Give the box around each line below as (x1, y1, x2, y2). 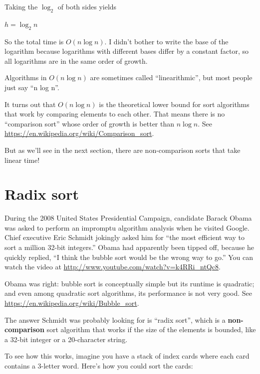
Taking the (4, 1, 38, 11)
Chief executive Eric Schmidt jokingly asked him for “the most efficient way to (4, 232, 245, 243)
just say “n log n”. (4, 82, 59, 92)
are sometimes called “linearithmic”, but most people (90, 72, 253, 83)
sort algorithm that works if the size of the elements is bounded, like (46, 324, 256, 335)
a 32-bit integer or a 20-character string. (4, 334, 128, 344)
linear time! (4, 154, 40, 165)
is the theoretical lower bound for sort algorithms (99, 99, 250, 109)
